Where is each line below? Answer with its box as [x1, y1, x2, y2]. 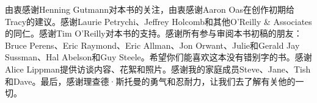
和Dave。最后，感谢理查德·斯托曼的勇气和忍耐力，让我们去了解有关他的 [5, 74, 296, 87]
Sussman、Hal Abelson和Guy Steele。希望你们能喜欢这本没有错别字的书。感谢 [5, 51, 312, 63]
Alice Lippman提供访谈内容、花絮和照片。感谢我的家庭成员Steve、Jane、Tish [5, 62, 311, 75]
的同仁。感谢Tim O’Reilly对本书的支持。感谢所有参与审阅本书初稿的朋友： [5, 27, 302, 40]
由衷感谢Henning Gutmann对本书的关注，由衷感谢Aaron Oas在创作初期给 [5, 3, 294, 15]
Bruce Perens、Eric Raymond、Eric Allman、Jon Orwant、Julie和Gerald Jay [5, 38, 300, 51]
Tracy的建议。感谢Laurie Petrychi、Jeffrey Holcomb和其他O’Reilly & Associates [5, 15, 312, 27]
